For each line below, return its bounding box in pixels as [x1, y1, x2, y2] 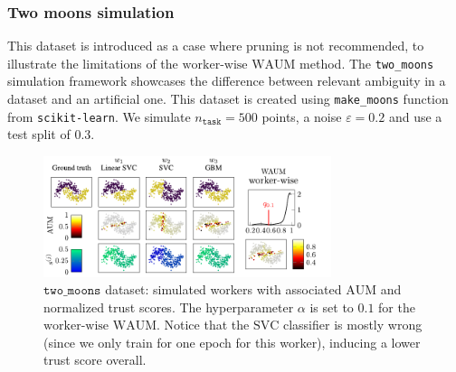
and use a [388, 107, 442, 126]
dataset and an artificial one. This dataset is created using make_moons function [7, 89, 449, 108]
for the [378, 297, 415, 316]
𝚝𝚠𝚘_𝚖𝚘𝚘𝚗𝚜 [43, 284, 101, 298]
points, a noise [261, 107, 342, 126]
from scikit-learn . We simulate [7, 107, 191, 126]
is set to [309, 297, 354, 316]
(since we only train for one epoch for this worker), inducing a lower [43, 332, 421, 351]
